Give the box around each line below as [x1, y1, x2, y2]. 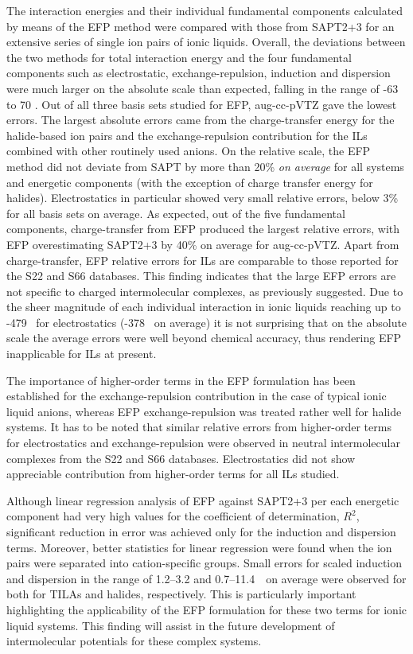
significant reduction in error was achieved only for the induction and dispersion [6, 524, 396, 539]
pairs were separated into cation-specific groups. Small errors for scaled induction [6, 555, 402, 571]
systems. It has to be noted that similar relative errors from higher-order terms [6, 418, 392, 435]
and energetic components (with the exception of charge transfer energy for [6, 173, 373, 190]
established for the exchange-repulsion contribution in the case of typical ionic [6, 387, 387, 404]
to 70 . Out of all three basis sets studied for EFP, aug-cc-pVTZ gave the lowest [6, 95, 397, 112]
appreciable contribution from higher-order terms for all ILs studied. [6, 465, 340, 482]
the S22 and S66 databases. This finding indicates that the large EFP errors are [6, 267, 396, 284]
